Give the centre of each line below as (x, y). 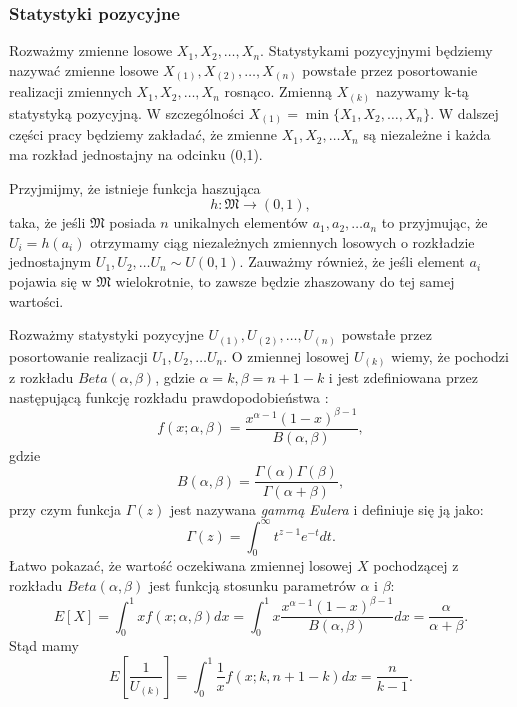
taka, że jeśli (47, 222)
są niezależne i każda (427, 134)
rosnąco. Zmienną (278, 91)
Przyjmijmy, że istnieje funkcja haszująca (135, 187)
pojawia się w (50, 280)
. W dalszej (464, 112)
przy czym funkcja (65, 508)
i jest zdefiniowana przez (403, 377)
